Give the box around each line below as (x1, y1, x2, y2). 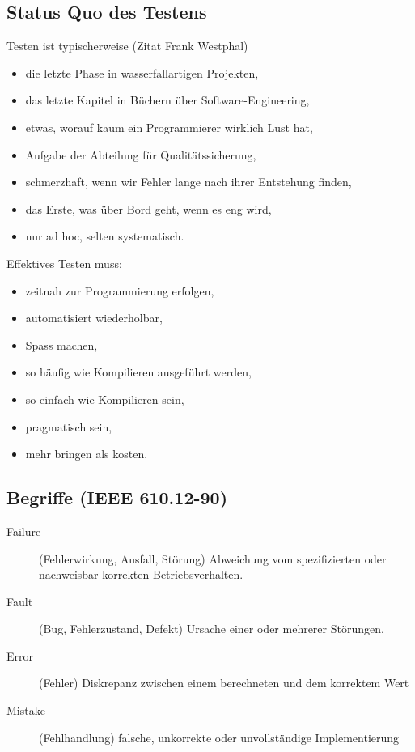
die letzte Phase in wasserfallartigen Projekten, (25, 64, 259, 81)
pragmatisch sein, (25, 418, 112, 435)
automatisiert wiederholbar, (25, 309, 163, 326)
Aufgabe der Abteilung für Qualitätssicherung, (25, 146, 256, 163)
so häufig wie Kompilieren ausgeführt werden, (25, 363, 252, 380)
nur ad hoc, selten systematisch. (25, 227, 184, 244)
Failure (6, 522, 41, 539)
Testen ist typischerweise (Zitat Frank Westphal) (6, 37, 248, 54)
